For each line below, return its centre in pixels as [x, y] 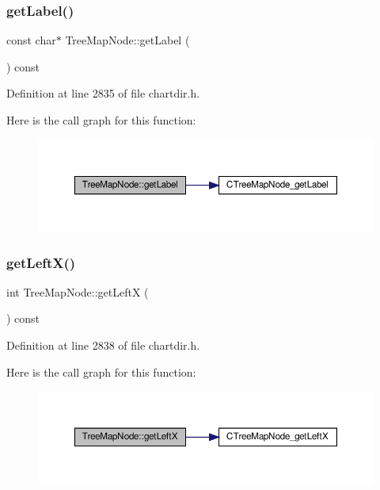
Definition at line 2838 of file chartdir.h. [103, 345]
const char [31, 40]
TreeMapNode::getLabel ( [127, 40]
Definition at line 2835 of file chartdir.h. [103, 93]
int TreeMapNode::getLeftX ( [78, 291]
